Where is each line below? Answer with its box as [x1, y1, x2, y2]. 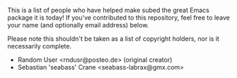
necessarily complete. [7, 42, 72, 50]
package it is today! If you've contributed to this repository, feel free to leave [7, 13, 231, 22]
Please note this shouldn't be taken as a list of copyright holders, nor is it [7, 34, 219, 43]
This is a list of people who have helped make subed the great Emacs [7, 6, 210, 14]
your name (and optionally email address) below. [7, 21, 149, 29]
